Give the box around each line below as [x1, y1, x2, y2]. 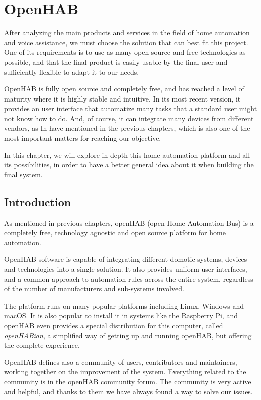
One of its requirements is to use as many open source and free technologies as [4, 47, 246, 57]
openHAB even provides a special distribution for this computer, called [4, 320, 223, 330]
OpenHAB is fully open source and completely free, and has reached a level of [4, 83, 244, 94]
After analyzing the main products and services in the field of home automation [4, 27, 250, 38]
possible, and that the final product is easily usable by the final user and [4, 56, 228, 67]
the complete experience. [4, 340, 80, 350]
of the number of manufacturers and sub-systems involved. [4, 283, 184, 294]
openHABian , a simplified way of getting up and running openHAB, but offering [4, 330, 252, 340]
